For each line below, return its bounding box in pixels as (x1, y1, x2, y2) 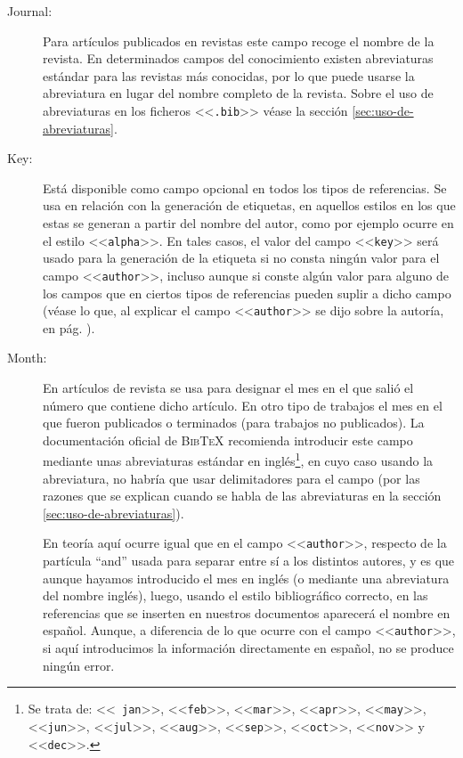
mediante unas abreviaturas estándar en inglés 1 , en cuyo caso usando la (43, 449, 434, 469)
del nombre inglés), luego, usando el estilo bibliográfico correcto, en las (43, 586, 428, 605)
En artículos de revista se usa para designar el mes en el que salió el (43, 378, 414, 396)
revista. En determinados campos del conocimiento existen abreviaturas (43, 49, 434, 68)
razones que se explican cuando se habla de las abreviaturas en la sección (43, 486, 442, 505)
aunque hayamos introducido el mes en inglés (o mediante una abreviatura (43, 568, 450, 587)
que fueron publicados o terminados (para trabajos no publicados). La (43, 413, 425, 432)
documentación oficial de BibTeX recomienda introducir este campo (43, 430, 413, 449)
